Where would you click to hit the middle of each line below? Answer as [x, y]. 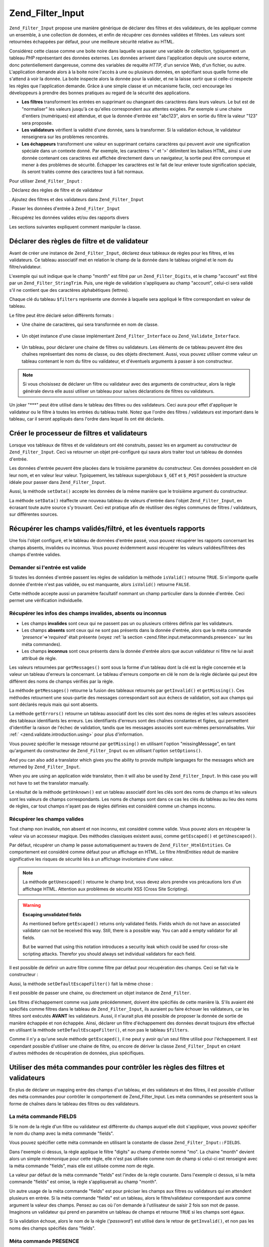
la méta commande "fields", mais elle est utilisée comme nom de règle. [82, 1166]
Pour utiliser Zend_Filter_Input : [46, 181]
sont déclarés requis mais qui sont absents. [54, 704]
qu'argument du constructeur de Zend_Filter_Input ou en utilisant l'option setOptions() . [106, 751]
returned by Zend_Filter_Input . [45, 767]
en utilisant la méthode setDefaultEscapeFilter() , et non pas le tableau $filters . [99, 1030]
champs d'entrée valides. [35, 555]
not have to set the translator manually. [49, 783]
